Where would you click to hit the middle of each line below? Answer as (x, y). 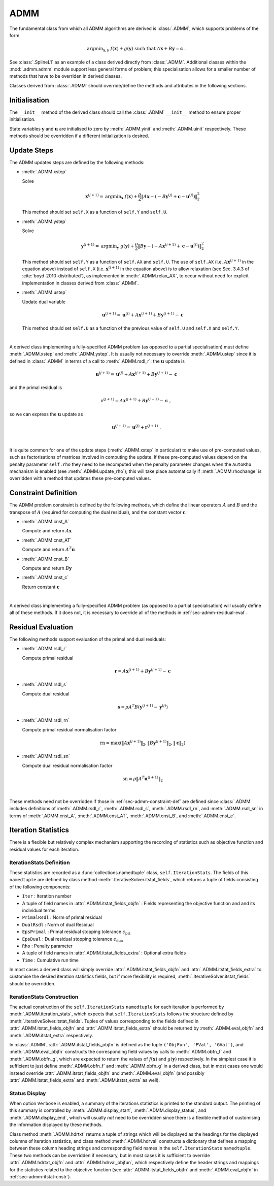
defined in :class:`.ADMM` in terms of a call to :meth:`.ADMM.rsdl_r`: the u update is (97, 361)
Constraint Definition (43, 493)
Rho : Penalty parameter (47, 946)
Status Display (28, 1093)
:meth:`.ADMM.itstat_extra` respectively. (51, 1035)
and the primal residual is (36, 388)
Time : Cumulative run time (50, 960)
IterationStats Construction (44, 997)
